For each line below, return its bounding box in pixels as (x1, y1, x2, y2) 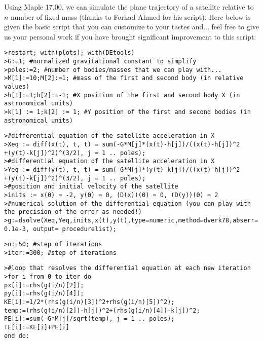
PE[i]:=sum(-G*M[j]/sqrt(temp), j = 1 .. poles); (4, 315, 175, 323)
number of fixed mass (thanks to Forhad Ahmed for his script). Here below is (11, 11, 251, 22)
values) (4, 83, 30, 90)
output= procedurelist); (33, 225, 117, 233)
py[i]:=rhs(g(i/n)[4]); (4, 290, 84, 297)
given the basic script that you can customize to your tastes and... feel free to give (4, 21, 259, 32)
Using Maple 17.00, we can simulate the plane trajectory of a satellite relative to (4, 2, 254, 12)
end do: (4, 332, 30, 339)
